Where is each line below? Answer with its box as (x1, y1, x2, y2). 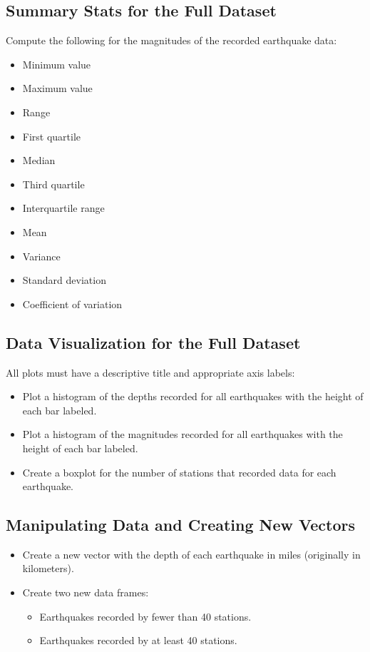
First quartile (22, 128, 81, 143)
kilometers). (22, 561, 74, 576)
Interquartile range (22, 200, 105, 215)
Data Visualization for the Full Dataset (6, 331, 301, 353)
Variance (22, 248, 61, 263)
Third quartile (22, 176, 85, 191)
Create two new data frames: (22, 585, 149, 600)
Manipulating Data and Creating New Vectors (6, 514, 356, 536)
